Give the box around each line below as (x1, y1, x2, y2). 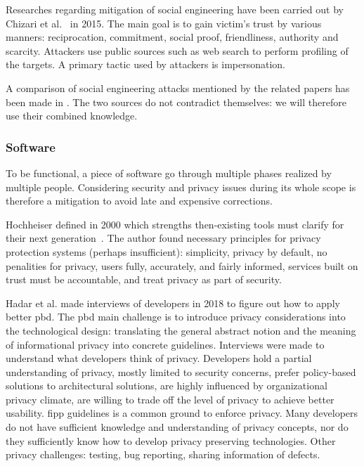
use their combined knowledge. (6, 108, 138, 123)
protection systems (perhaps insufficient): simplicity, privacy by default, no (6, 244, 327, 259)
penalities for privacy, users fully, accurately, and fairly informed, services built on (6, 258, 358, 273)
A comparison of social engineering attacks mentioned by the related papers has (6, 80, 350, 95)
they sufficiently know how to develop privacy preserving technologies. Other (6, 433, 336, 448)
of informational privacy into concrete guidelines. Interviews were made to (6, 337, 325, 351)
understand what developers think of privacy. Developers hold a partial (6, 351, 312, 365)
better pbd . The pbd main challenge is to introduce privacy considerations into (6, 309, 346, 324)
